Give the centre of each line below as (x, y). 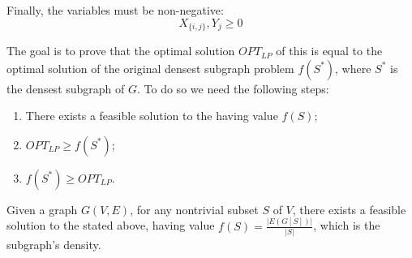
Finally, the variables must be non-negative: (115, 10)
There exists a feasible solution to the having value (152, 116)
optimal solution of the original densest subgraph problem (150, 68)
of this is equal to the (329, 51)
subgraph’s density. (54, 245)
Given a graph (42, 209)
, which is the (347, 225)
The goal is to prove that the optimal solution (121, 51)
